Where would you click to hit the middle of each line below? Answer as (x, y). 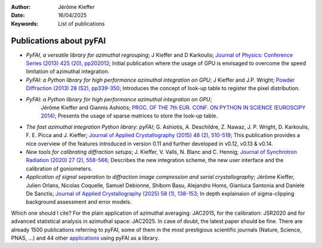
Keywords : (25, 23)
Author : (21, 7)
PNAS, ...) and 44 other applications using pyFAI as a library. (85, 238)
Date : (18, 15)
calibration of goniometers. (59, 168)
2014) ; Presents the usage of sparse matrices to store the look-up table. (129, 116)
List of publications (81, 23)
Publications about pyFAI (58, 41)
